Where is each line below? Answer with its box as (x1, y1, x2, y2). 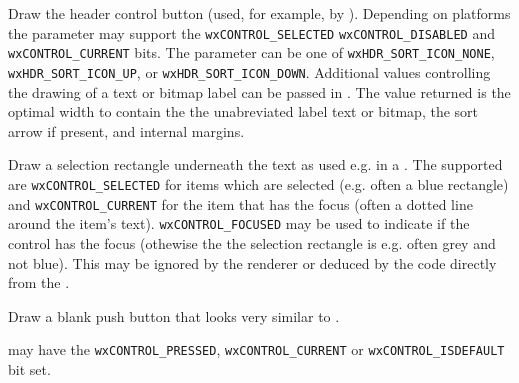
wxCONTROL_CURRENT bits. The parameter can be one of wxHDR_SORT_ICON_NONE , (8, 42, 495, 63)
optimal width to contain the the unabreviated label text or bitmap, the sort (8, 101, 479, 122)
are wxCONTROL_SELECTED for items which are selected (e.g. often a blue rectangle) (8, 173, 509, 194)
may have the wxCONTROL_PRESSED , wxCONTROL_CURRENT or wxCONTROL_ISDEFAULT (8, 339, 505, 360)
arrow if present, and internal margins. (8, 120, 245, 141)
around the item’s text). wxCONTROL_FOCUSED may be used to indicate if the (8, 213, 470, 234)
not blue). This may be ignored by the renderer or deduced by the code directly (8, 252, 497, 273)
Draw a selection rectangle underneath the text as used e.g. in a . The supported (8, 154, 503, 175)
